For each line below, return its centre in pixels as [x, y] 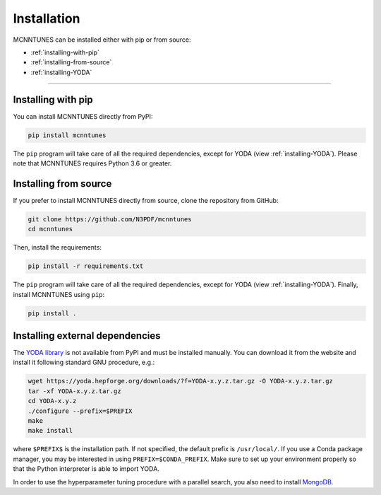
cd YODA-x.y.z [52, 401]
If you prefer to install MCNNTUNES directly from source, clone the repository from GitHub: [146, 200]
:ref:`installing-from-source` [71, 62]
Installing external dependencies [87, 336]
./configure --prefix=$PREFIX [80, 411]
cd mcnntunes [50, 229]
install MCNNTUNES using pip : [59, 294]
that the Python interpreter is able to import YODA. [86, 469]
